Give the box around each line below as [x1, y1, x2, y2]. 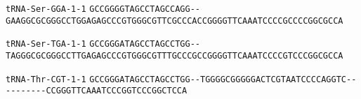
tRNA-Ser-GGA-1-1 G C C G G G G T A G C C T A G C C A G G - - [6, 4, 200, 14]
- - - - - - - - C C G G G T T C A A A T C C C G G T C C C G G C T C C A [6, 86, 188, 96]
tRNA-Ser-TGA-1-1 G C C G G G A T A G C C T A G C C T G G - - [6, 39, 200, 49]
